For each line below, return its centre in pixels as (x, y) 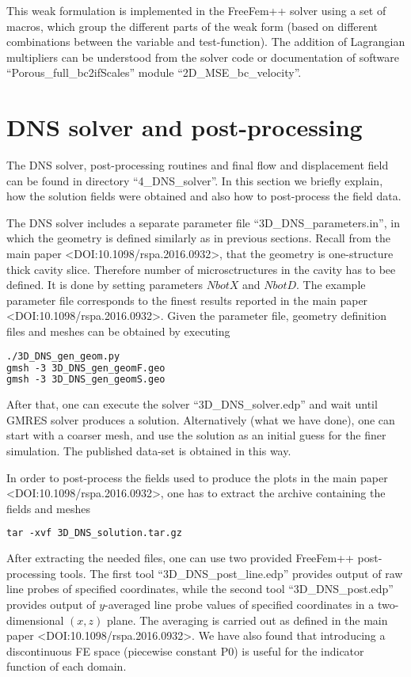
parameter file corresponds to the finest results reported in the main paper (187, 300)
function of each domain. (67, 666)
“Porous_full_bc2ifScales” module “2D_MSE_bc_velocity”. (154, 72)
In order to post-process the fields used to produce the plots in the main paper (197, 477)
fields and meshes (48, 508)
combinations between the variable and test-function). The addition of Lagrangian (206, 42)
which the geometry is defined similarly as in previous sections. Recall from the (198, 238)
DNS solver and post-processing (185, 127)
